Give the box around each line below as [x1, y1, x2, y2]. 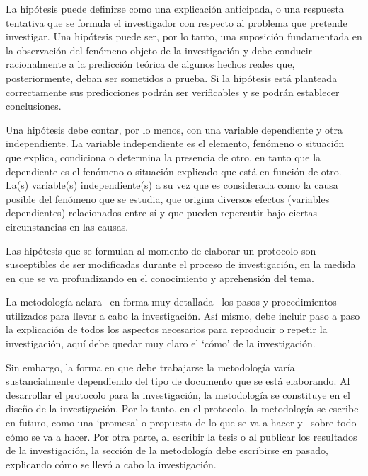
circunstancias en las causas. [6, 219, 129, 233]
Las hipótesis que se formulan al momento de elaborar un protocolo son [6, 243, 316, 257]
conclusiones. [6, 98, 62, 113]
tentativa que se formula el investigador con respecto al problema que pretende [6, 15, 347, 30]
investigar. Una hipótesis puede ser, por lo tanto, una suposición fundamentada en [6, 29, 362, 44]
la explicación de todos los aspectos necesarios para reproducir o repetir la [6, 322, 328, 337]
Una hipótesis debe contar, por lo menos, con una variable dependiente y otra [6, 122, 343, 137]
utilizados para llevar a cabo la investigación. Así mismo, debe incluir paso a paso [6, 308, 360, 323]
